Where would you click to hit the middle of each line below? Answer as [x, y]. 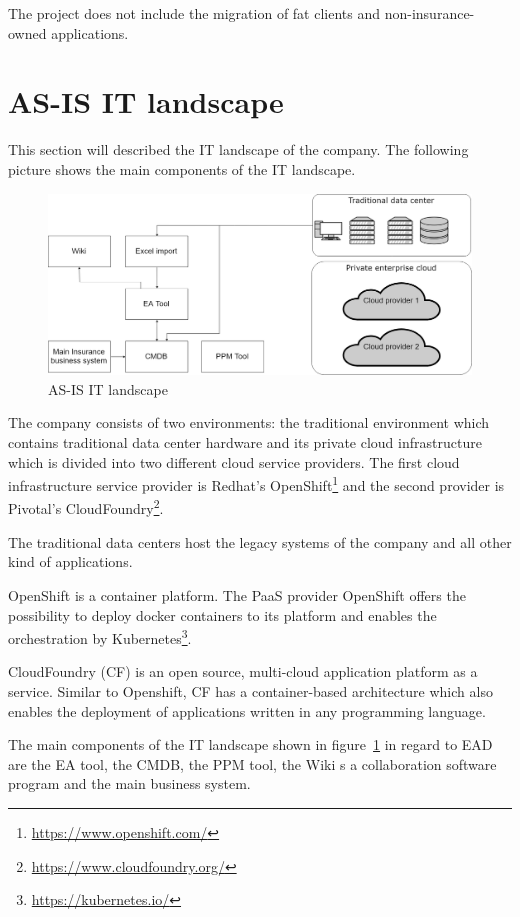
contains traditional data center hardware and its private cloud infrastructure [245, 442]
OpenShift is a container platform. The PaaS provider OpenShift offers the [237, 594]
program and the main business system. [129, 783]
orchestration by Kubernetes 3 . [100, 636]
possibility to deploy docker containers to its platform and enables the [222, 614]
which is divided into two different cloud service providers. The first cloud [234, 461]
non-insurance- [429, 13]
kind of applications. [70, 561]
